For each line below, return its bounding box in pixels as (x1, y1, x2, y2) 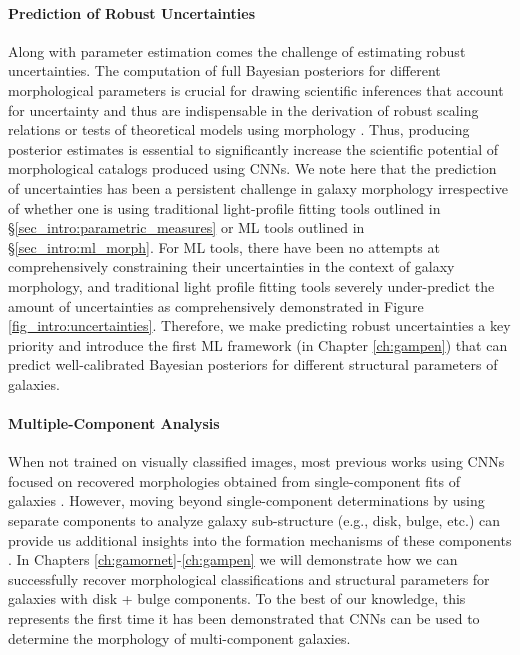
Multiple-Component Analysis (8, 413, 220, 434)
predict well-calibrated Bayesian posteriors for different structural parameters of (8, 354, 498, 375)
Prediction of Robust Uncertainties (8, 2, 256, 23)
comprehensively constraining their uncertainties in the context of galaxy (8, 256, 455, 277)
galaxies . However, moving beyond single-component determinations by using (8, 490, 485, 511)
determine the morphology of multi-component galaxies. (8, 627, 351, 648)
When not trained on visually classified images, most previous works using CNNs (8, 451, 505, 472)
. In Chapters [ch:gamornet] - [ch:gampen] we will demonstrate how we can (8, 549, 458, 570)
